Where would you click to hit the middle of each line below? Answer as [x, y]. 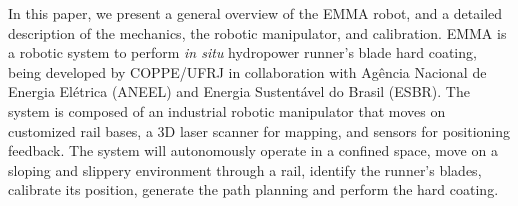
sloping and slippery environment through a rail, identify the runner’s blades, [245, 169]
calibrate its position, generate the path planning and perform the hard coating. [253, 189]
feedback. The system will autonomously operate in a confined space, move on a [253, 150]
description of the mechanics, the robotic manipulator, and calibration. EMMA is [257, 32]
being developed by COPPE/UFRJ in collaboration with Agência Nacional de [247, 71]
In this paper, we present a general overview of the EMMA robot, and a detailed [255, 13]
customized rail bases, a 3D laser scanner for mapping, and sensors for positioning [259, 130]
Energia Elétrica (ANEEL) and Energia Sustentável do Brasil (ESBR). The [239, 91]
